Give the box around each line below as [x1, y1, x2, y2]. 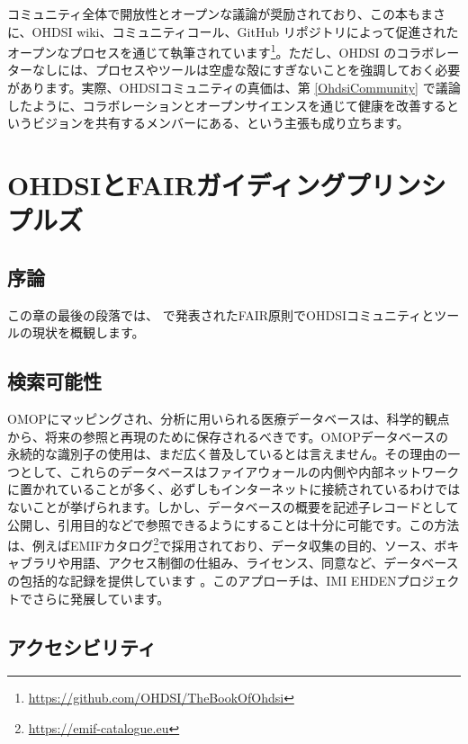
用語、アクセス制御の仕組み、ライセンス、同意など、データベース [69, 553, 459, 572]
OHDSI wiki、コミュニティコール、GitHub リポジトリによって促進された [31, 22, 459, 40]
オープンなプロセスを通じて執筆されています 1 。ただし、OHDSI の [7, 40, 397, 61]
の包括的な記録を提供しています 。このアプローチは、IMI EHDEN [7, 570, 397, 589]
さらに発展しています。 [31, 588, 170, 607]
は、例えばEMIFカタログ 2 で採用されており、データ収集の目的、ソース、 [7, 533, 435, 554]
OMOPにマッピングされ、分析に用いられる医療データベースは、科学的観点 [7, 408, 450, 427]
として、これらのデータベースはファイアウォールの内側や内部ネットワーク [19, 462, 460, 480]
